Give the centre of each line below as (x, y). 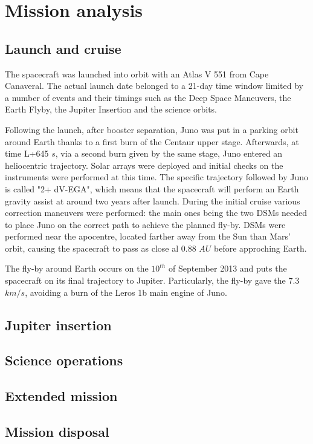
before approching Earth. (260, 248)
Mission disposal (57, 431)
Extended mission (61, 396)
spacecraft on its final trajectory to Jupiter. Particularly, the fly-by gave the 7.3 (152, 280)
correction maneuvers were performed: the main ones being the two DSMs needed (156, 213)
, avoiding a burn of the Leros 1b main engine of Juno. (126, 292)
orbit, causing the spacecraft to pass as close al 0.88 (101, 248)
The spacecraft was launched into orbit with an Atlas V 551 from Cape (137, 73)
